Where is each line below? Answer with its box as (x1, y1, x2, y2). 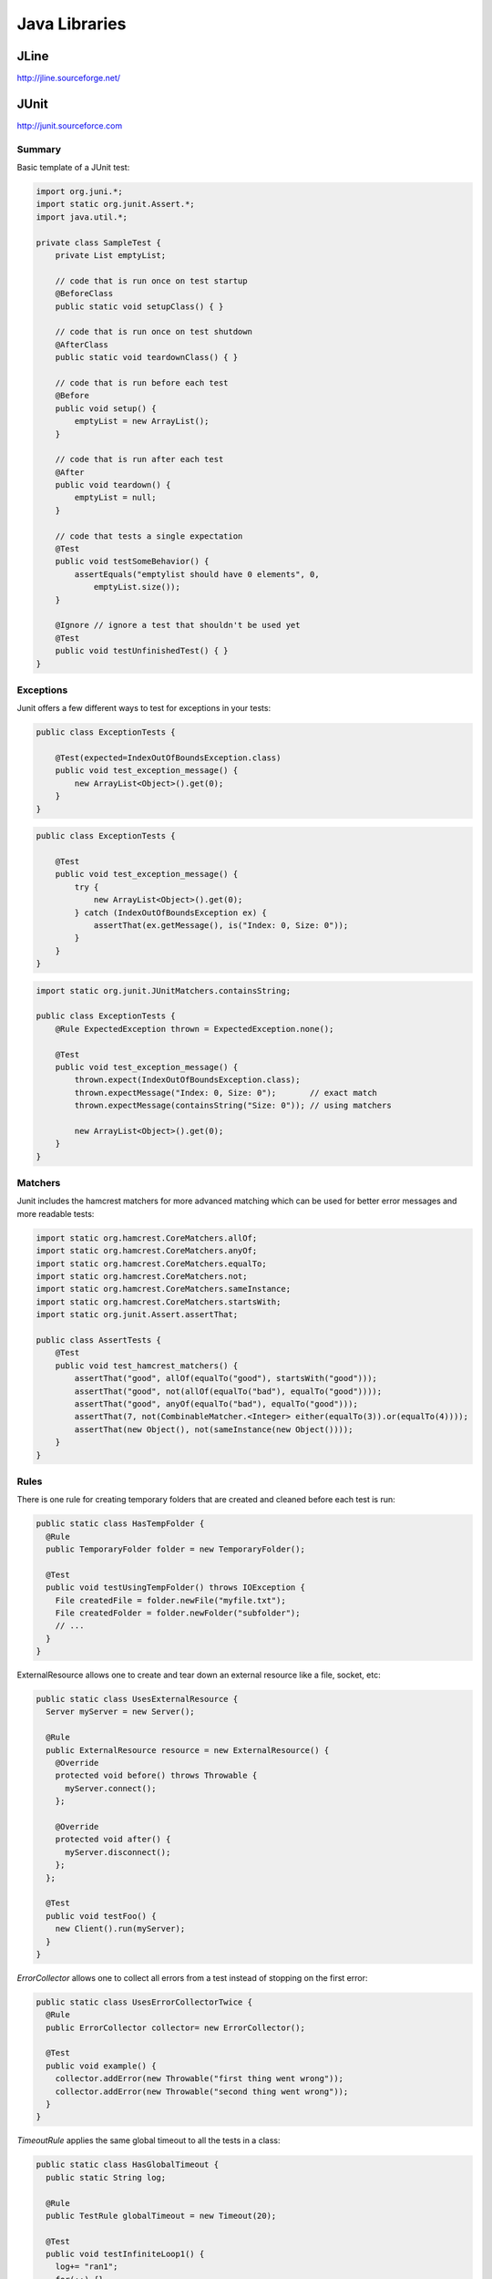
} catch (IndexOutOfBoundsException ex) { (74, 907, 268, 918)
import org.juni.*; (36, 187, 123, 197)
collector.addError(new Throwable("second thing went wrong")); (55, 2086, 349, 2097)
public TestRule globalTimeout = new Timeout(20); (46, 2211, 277, 2221)
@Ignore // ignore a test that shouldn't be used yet (55, 620, 301, 631)
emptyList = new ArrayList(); (74, 416, 210, 427)
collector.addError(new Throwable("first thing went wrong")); (55, 2074, 344, 2084)
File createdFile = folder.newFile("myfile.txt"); (55, 1595, 286, 1605)
